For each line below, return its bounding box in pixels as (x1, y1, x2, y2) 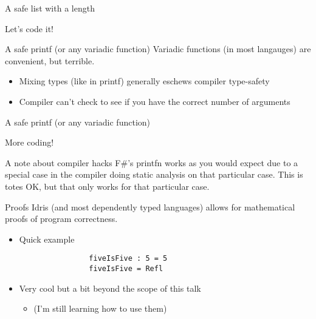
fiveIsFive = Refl (89, 264, 163, 273)
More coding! (5, 136, 54, 149)
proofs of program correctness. (5, 212, 118, 225)
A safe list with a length (5, 2, 95, 14)
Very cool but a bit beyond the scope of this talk (19, 281, 201, 294)
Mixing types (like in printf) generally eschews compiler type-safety (19, 75, 270, 87)
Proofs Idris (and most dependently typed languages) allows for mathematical (5, 200, 295, 213)
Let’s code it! (5, 22, 53, 35)
